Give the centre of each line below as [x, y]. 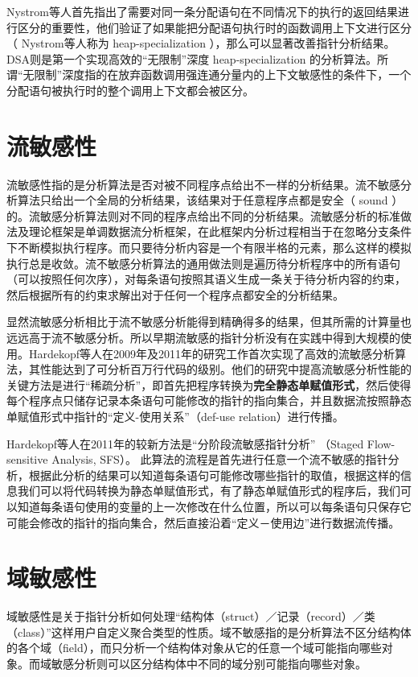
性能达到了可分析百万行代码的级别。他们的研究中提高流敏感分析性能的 [225, 369]
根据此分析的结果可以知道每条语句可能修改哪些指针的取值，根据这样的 [214, 475]
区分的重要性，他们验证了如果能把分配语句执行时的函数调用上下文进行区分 [214, 27]
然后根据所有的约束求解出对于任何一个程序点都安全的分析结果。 [175, 294]
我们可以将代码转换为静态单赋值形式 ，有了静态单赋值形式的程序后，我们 [209, 491]
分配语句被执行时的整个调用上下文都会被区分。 [130, 90]
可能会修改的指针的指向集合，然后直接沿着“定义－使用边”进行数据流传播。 [203, 522]
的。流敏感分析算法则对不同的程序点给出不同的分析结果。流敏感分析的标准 [203, 215]
